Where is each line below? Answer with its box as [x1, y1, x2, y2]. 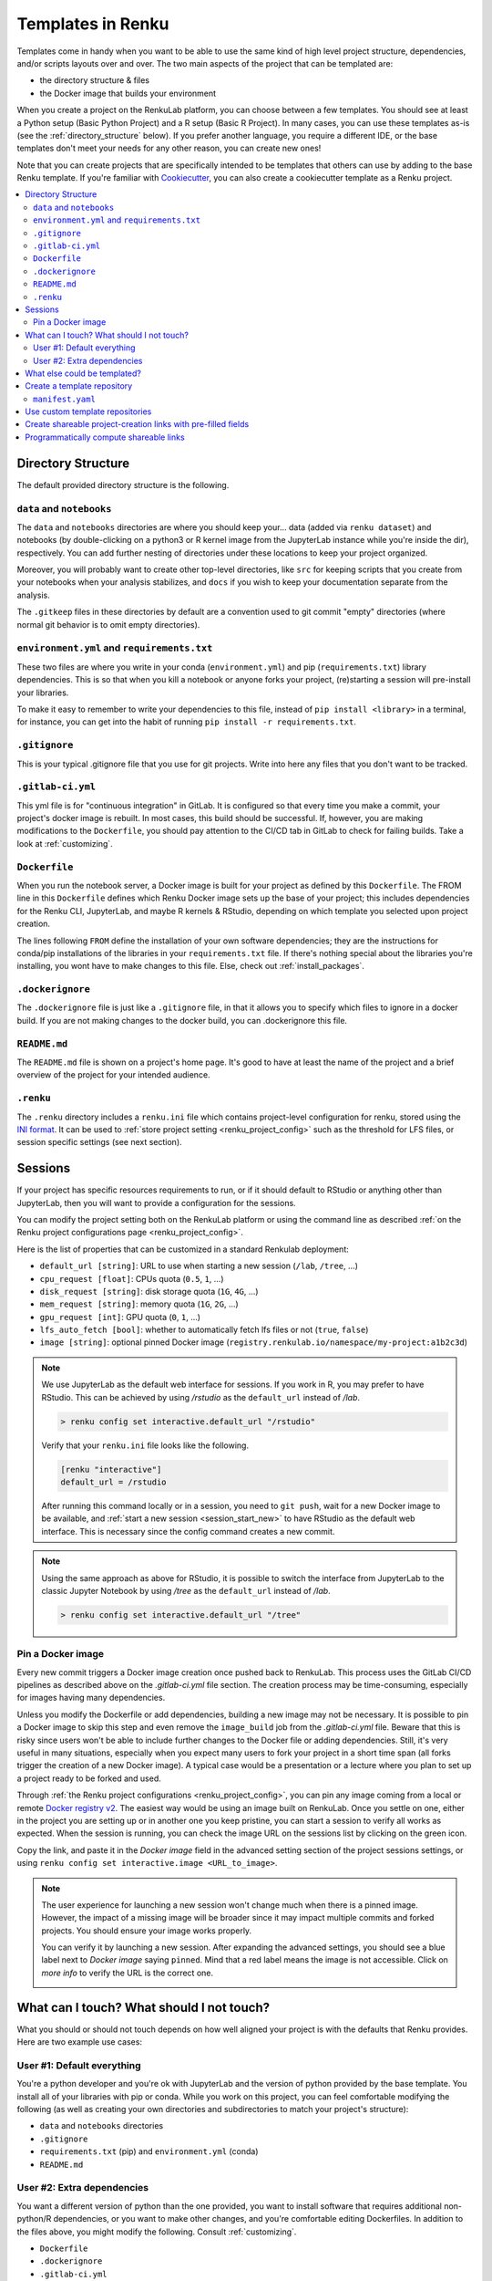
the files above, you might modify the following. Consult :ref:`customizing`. [16, 2226, 297, 2237]
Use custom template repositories [25, 406, 152, 417]
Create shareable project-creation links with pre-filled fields [25, 419, 250, 430]
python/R [16, 2213, 52, 2224]
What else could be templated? [25, 368, 141, 379]
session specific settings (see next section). [16, 1137, 182, 1148]
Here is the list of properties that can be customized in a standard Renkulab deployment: [16, 1244, 350, 1255]
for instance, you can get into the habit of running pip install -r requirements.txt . [16, 716, 357, 727]
